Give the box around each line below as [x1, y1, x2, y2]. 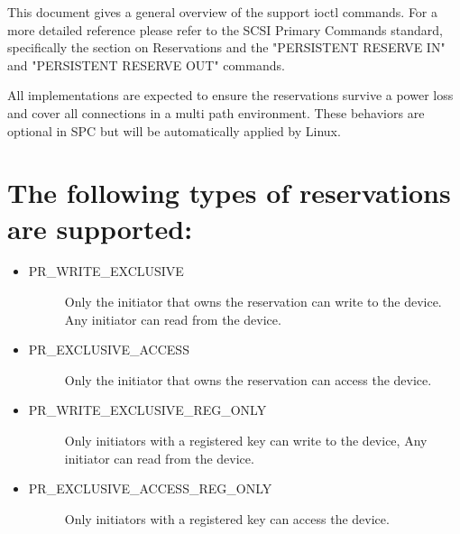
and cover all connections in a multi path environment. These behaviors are [7, 103, 425, 122]
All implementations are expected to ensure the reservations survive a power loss [7, 86, 454, 105]
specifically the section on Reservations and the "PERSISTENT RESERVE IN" [7, 38, 446, 57]
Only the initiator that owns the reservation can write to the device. [64, 292, 442, 311]
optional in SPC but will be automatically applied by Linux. [7, 121, 341, 140]
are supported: [7, 209, 193, 246]
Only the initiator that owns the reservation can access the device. [64, 370, 432, 389]
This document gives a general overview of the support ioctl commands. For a [7, 3, 438, 21]
